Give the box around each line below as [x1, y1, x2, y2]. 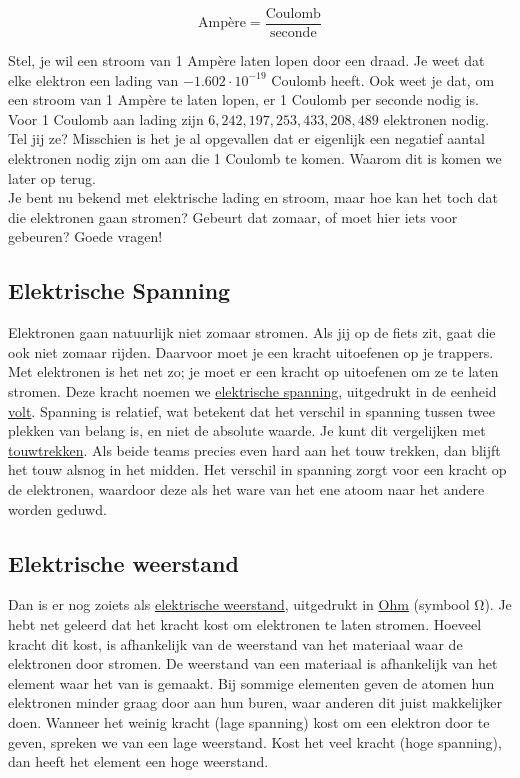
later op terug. [8, 167, 96, 188]
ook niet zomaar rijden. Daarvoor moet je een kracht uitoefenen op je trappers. [8, 341, 494, 362]
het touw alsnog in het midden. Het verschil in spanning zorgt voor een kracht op [8, 459, 507, 480]
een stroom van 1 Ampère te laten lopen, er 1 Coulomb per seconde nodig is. [8, 89, 479, 110]
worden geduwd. [8, 498, 107, 519]
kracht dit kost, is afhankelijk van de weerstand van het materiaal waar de [8, 633, 463, 654]
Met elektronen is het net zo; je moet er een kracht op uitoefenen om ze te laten [8, 361, 499, 382]
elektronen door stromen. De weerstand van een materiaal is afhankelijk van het [8, 653, 498, 674]
